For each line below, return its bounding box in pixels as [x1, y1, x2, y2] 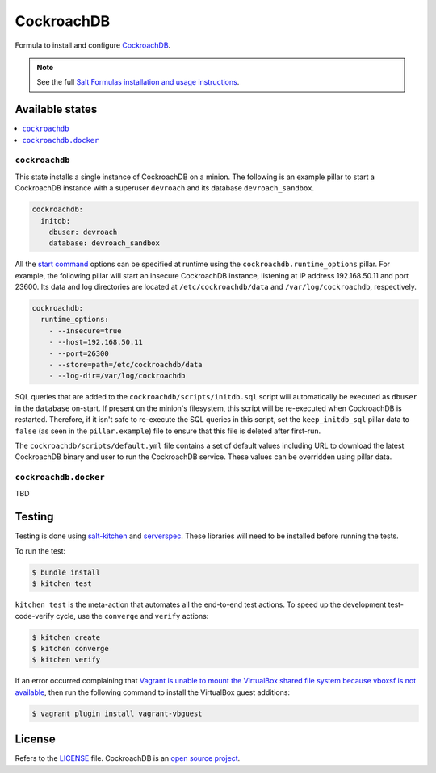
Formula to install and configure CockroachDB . [15, 40, 171, 50]
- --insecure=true [48, 326, 122, 335]
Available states [15, 102, 98, 116]
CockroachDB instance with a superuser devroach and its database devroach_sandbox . [15, 183, 315, 193]
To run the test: [15, 545, 66, 556]
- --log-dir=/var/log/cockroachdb [48, 371, 186, 381]
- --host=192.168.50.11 [48, 337, 143, 347]
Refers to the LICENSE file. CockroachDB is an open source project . [15, 754, 241, 763]
